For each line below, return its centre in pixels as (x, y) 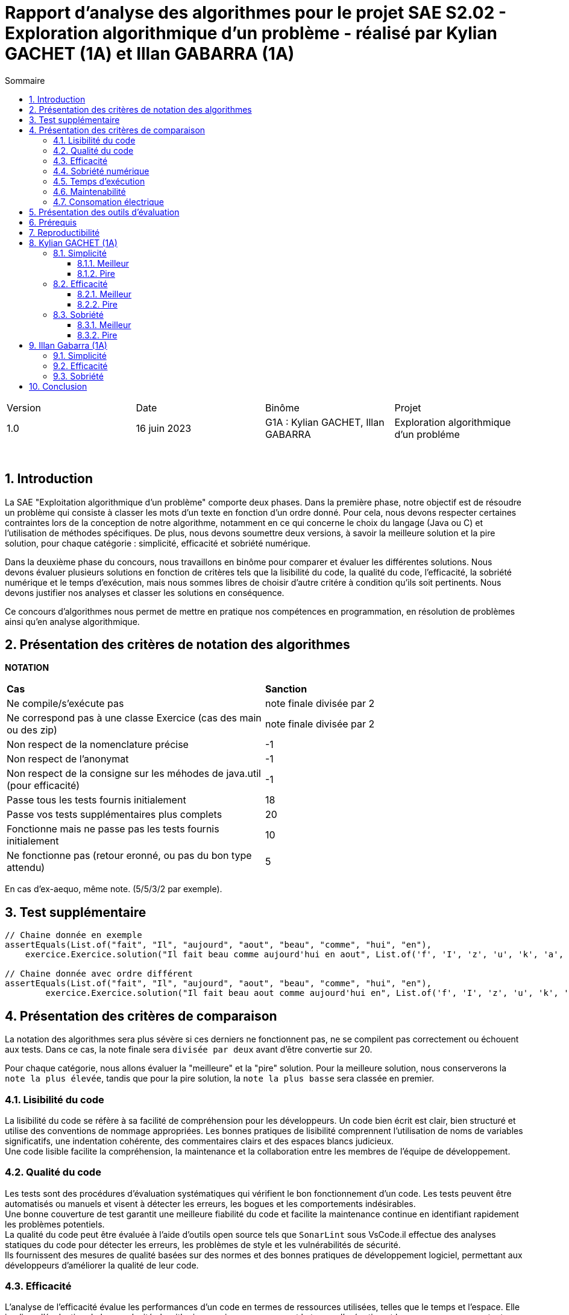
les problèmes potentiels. (55, 1224)
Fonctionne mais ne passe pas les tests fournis (113, 829)
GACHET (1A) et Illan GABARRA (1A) (150, 54)
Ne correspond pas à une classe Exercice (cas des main (134, 718)
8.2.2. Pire (97, 304)
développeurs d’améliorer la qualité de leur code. (102, 1265)
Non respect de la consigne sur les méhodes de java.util (134, 774)
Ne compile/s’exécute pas (65, 704)
